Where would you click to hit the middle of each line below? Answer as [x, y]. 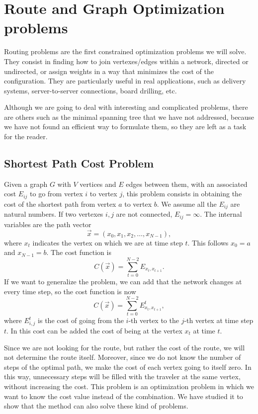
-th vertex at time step [219, 320]
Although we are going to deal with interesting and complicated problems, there [126, 107]
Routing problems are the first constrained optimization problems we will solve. [125, 51]
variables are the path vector [48, 224]
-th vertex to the [154, 320]
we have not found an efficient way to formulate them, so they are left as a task [125, 126]
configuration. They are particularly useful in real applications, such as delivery [125, 81]
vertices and [98, 184]
